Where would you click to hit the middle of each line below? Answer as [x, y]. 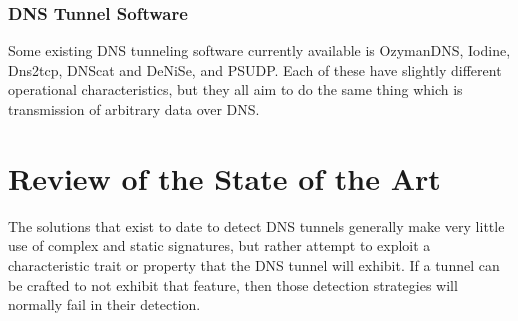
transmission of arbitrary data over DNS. [134, 109]
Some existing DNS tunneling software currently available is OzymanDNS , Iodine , [259, 50]
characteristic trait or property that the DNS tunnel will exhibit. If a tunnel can [254, 264]
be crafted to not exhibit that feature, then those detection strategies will [233, 284]
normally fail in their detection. [104, 304]
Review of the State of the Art [224, 177]
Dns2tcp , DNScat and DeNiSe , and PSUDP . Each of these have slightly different [255, 69]
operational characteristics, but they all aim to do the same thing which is [235, 89]
